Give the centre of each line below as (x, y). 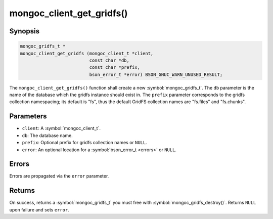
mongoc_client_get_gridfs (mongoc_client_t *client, (87, 53)
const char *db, (109, 60)
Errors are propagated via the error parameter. (59, 176)
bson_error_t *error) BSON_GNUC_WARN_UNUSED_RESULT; (156, 74)
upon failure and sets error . (39, 209)
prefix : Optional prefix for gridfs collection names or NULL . (85, 143)
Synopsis (25, 31)
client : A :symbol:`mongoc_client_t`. (61, 128)
